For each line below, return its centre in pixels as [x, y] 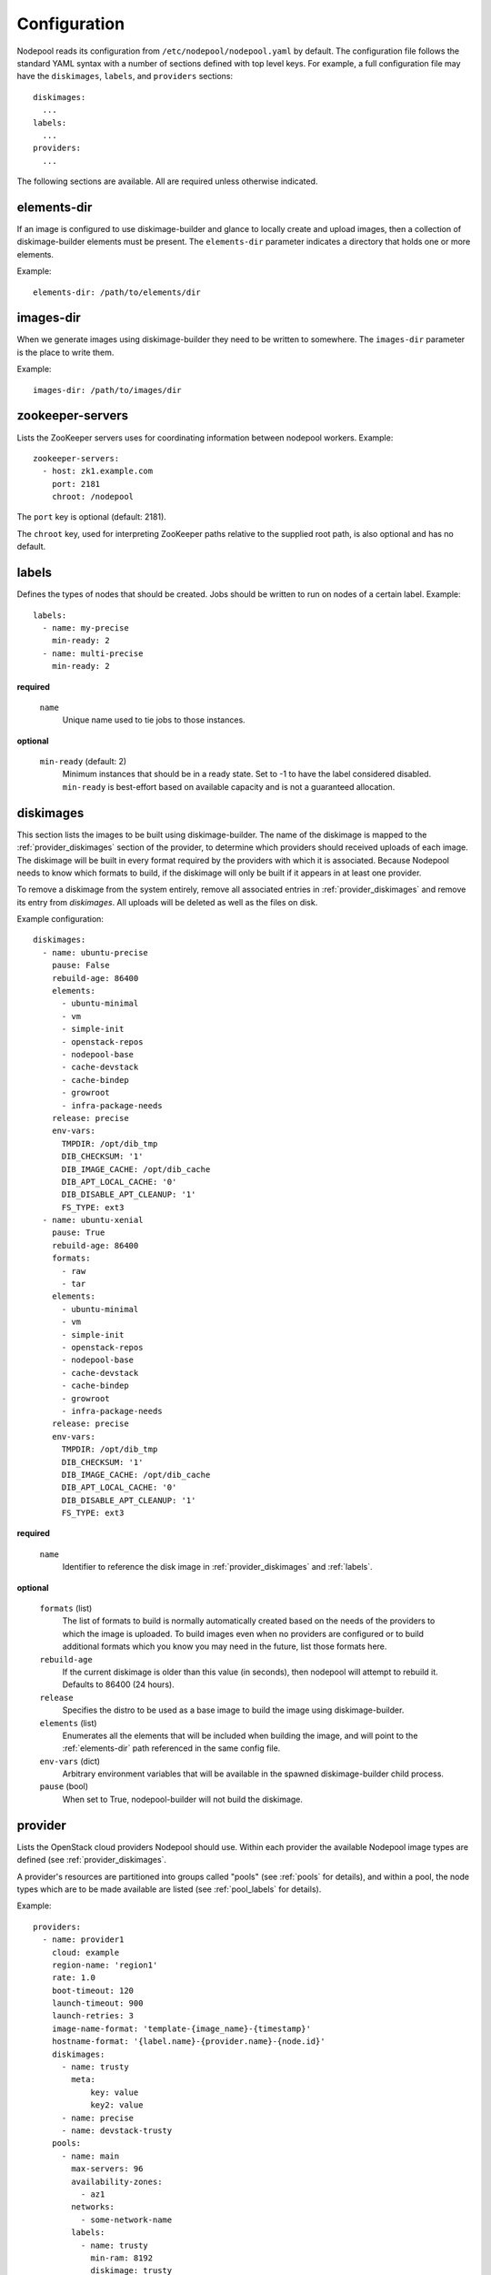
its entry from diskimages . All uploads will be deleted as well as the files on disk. [167, 902]
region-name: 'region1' [105, 1965]
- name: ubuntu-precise [95, 952]
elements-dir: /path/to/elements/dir [117, 292]
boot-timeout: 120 [93, 1990]
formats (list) [66, 1608]
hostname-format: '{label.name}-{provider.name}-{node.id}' [189, 2042]
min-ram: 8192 [122, 2258]
